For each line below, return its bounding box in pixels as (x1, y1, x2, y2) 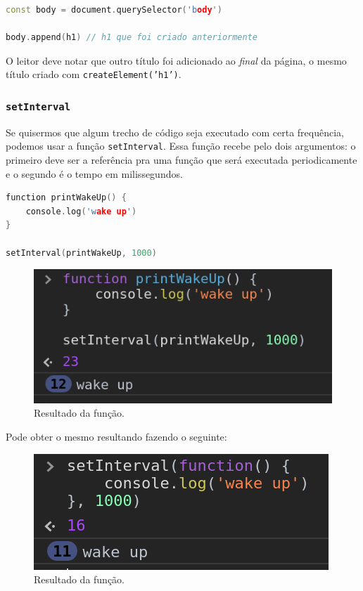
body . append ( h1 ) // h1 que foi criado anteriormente (6, 32, 258, 43)
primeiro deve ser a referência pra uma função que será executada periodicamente (6, 152, 357, 167)
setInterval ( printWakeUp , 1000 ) (6, 247, 157, 258)
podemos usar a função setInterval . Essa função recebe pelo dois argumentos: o (6, 138, 356, 153)
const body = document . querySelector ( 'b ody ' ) (6, 5, 222, 15)
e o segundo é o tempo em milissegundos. (6, 166, 183, 181)
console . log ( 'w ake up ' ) (25, 206, 137, 216)
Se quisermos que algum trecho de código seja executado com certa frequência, (6, 124, 344, 139)
